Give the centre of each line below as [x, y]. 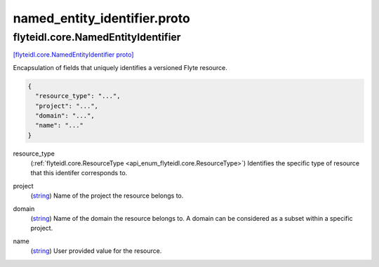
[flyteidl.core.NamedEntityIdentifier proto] [73, 55]
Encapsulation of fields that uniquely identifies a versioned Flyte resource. [120, 67]
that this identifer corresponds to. [79, 173]
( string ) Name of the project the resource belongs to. [107, 196]
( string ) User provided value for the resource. [96, 251]
